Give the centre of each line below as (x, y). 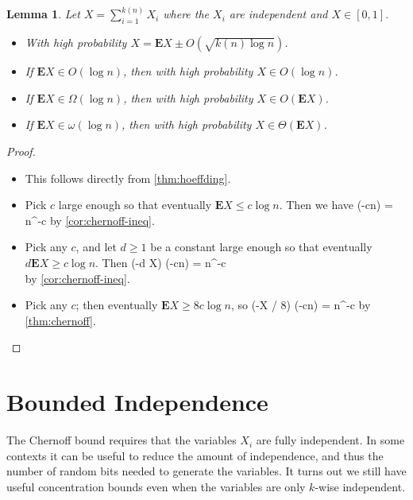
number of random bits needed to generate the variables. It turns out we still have (206, 471)
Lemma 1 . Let (43, 14)
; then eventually (117, 305)
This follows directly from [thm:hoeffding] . (128, 178)
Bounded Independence (137, 402)
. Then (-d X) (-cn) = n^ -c (161, 262)
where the (186, 14)
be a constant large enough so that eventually (261, 247)
